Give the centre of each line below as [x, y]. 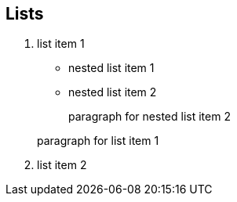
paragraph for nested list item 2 [149, 117]
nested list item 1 [111, 68]
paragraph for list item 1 [98, 141]
